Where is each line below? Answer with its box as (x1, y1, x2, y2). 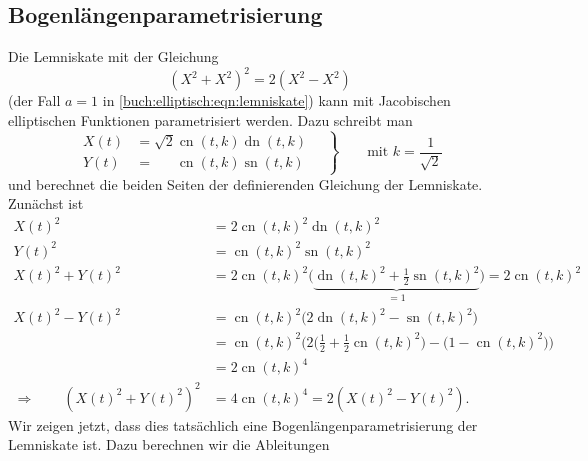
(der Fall (8, 90, 61, 111)
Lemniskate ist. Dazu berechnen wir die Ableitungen (8, 434, 330, 455)
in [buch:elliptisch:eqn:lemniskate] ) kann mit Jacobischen (102, 90, 451, 111)
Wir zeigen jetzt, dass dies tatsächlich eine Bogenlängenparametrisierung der (8, 414, 478, 435)
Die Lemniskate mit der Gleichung (8, 46, 219, 67)
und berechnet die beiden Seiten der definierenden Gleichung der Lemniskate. (8, 173, 483, 194)
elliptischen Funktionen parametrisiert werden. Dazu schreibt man (8, 109, 413, 130)
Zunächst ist (8, 193, 84, 214)
